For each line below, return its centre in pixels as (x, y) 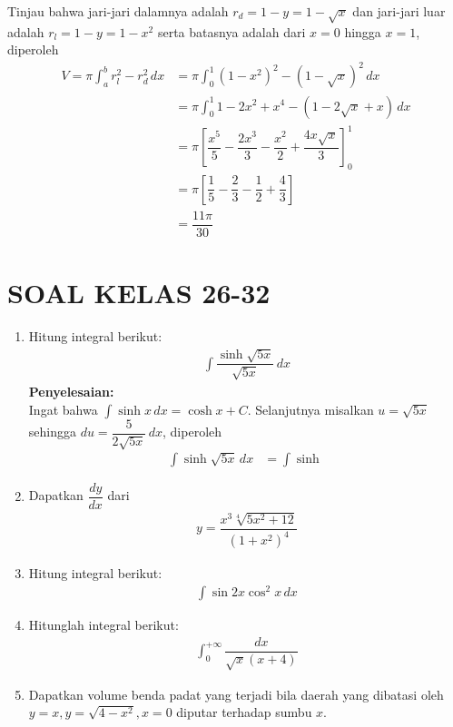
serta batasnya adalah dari (231, 31)
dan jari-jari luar (399, 11)
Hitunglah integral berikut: (103, 625)
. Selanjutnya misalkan (310, 409)
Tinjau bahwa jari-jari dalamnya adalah (118, 11)
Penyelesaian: (71, 391)
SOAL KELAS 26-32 (139, 293)
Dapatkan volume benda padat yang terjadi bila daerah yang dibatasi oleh (236, 694)
